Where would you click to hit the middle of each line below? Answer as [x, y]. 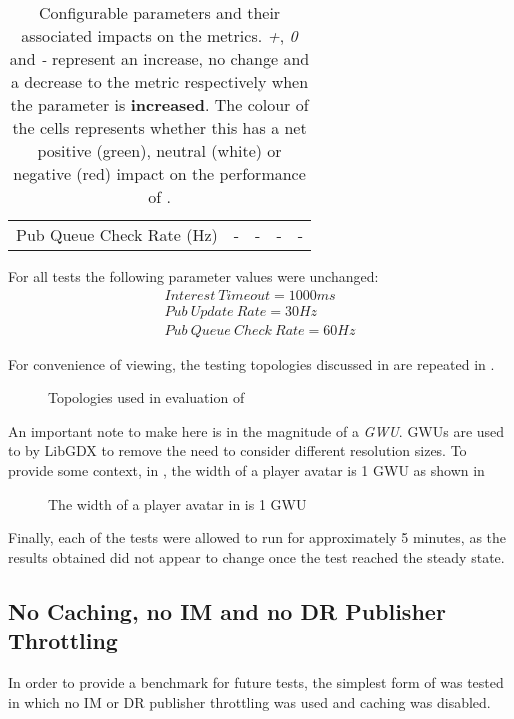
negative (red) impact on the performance [159, 173]
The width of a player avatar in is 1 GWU [177, 503]
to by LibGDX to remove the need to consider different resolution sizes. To [237, 450]
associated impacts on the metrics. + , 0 [159, 35]
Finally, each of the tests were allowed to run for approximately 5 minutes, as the [257, 537]
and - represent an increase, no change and [159, 58]
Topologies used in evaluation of [146, 397]
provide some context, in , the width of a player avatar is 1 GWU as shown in [246, 470]
